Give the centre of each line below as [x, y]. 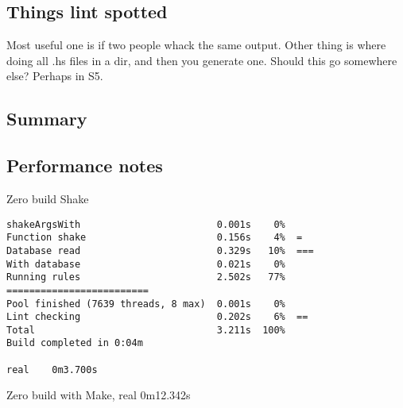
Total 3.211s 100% [146, 330]
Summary [47, 119]
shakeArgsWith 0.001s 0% [146, 224]
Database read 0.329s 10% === [160, 250]
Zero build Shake [48, 198]
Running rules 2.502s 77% [146, 277]
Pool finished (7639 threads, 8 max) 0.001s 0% [146, 304]
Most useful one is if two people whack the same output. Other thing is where [196, 45]
